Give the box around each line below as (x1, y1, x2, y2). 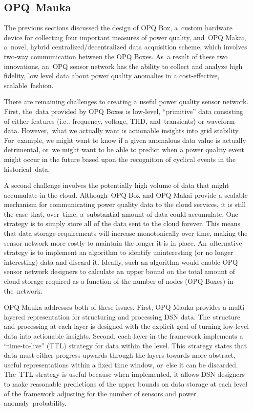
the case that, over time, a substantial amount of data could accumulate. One (4, 208, 238, 219)
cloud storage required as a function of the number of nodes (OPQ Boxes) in (4, 276, 233, 286)
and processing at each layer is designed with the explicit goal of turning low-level (4, 321, 249, 331)
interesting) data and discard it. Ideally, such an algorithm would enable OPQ (4, 256, 238, 267)
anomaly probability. (4, 398, 67, 408)
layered (4, 311, 25, 321)
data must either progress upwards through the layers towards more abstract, (4, 350, 235, 360)
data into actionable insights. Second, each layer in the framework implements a (4, 331, 243, 341)
